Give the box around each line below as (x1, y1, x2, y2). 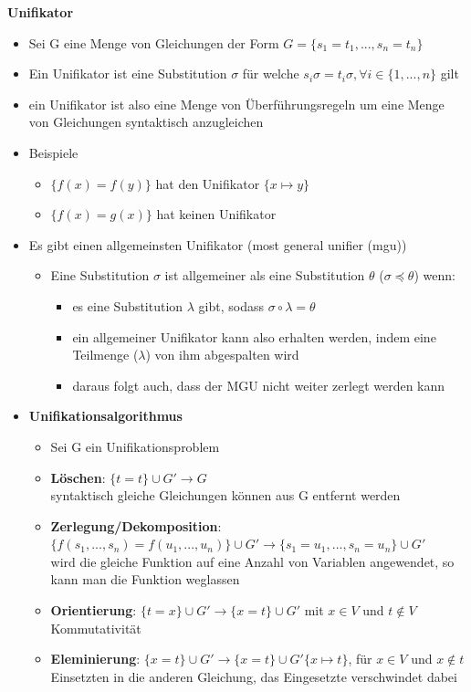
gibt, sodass (198, 296, 265, 315)
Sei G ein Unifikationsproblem (50, 436, 220, 456)
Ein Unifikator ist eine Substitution (28, 64, 227, 83)
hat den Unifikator (155, 173, 260, 193)
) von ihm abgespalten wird (145, 345, 299, 364)
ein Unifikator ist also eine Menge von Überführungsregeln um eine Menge (28, 94, 445, 113)
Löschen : (50, 467, 106, 487)
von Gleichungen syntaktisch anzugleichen (28, 112, 264, 131)
